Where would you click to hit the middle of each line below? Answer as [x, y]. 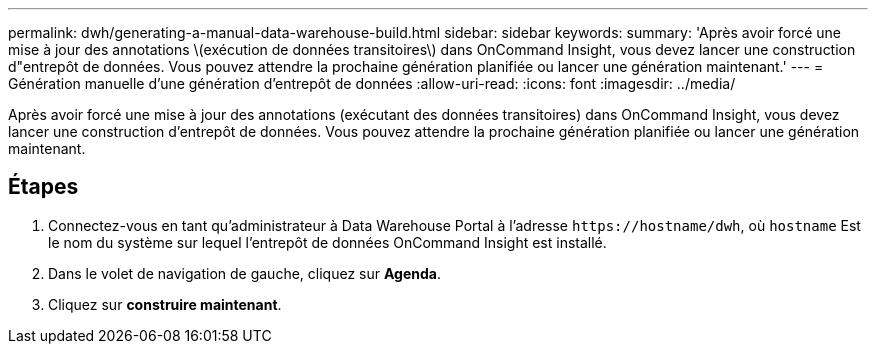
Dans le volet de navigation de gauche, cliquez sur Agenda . [244, 273]
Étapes [43, 187]
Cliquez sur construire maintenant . [165, 304]
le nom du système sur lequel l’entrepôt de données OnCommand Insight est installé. [327, 242]
